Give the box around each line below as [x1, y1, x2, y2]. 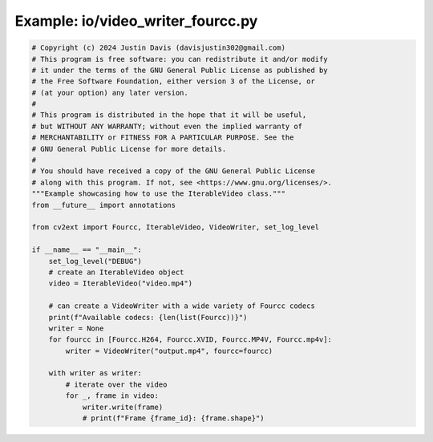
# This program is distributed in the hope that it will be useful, [31, 111, 307, 120]
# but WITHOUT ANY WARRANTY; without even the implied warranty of [31, 121, 303, 131]
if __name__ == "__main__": [31, 245, 142, 254]
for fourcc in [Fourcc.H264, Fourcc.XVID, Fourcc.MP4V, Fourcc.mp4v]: [48, 335, 333, 344]
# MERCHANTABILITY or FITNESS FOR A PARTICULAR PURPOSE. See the [31, 133, 294, 142]
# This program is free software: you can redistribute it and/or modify [31, 55, 328, 63]
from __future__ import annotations [31, 201, 176, 209]
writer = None [48, 323, 104, 333]
